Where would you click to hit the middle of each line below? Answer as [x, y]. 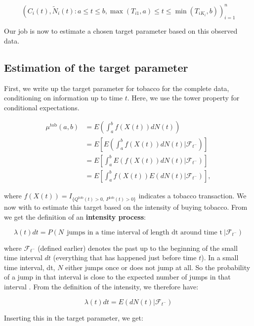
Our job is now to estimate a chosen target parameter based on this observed [121, 31]
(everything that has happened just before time [125, 257]
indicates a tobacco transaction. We [192, 195]
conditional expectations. [42, 107]
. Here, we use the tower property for [183, 98]
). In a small [220, 257]
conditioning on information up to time [63, 98]
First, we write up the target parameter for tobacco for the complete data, [117, 88]
